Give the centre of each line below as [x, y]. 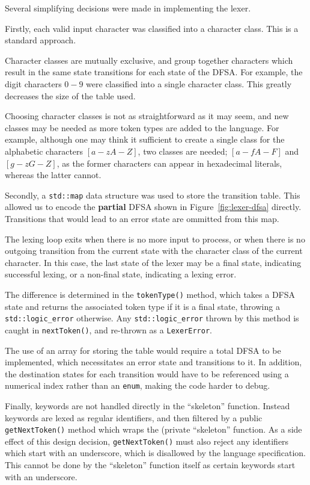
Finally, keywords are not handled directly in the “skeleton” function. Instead [147, 405]
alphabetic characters [44, 151]
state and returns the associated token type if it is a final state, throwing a [142, 306]
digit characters [33, 83]
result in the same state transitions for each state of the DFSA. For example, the [154, 72]
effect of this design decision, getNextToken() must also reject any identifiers [147, 441]
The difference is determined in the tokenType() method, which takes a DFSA [150, 294]
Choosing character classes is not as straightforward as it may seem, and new [147, 116]
